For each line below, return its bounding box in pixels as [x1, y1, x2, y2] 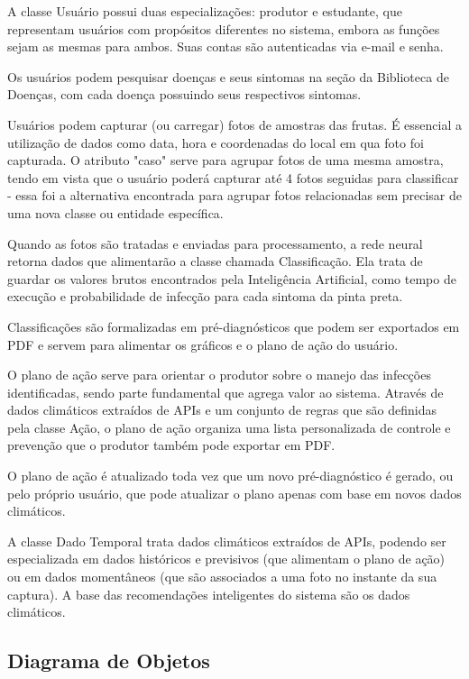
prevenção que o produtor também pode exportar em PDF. [7, 436, 336, 454]
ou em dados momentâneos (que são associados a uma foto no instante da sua [7, 567, 437, 586]
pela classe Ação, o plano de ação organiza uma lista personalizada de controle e [7, 417, 451, 436]
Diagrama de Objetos [7, 647, 210, 674]
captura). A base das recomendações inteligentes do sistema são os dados [7, 584, 410, 603]
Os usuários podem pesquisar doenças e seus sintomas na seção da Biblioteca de [7, 67, 449, 86]
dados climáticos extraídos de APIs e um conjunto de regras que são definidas [7, 400, 437, 419]
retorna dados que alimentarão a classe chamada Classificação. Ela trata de [7, 252, 423, 271]
